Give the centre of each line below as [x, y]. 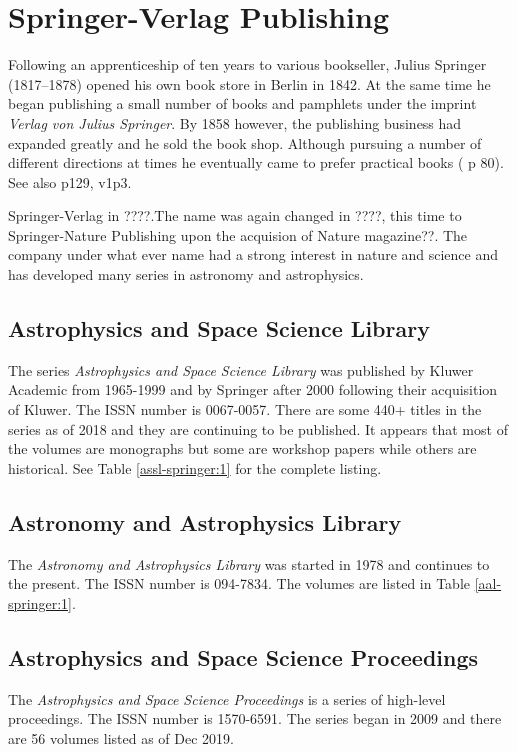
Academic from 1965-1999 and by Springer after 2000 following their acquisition [253, 389]
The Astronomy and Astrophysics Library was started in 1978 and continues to [249, 563]
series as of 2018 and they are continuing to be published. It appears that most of [258, 428]
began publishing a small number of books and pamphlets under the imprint [242, 103]
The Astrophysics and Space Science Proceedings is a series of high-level [227, 698]
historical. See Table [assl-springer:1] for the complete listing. [195, 467]
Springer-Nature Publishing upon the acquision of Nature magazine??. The [238, 234]
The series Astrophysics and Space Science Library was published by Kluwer [241, 369]
